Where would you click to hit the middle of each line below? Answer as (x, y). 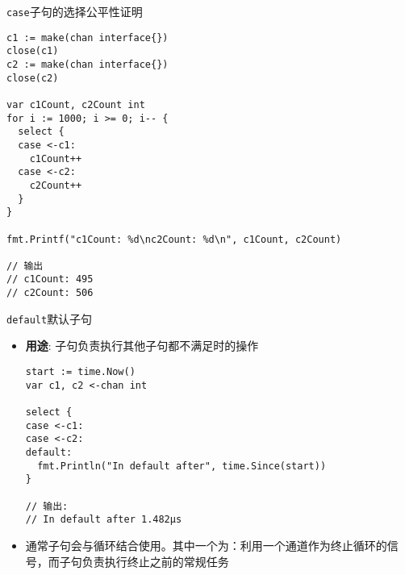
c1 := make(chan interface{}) (88, 37)
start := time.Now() (80, 372)
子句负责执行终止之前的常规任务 (144, 561)
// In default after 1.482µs (104, 520)
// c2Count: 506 (50, 293)
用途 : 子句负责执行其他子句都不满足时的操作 (142, 346)
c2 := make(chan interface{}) (88, 64)
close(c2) (33, 78)
